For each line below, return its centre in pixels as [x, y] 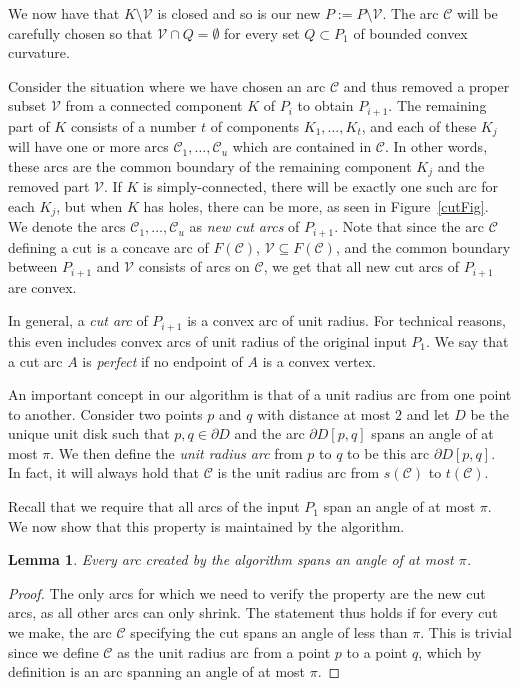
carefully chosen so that [80, 32]
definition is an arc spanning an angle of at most [157, 671]
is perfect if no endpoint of [162, 360]
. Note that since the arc [409, 226]
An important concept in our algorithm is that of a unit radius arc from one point [260, 394]
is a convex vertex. [319, 360]
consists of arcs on [194, 266]
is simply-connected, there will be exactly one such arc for [321, 186]
